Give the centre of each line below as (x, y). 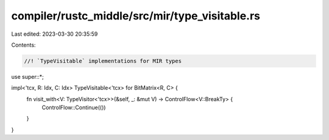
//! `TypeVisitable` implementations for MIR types (103, 61)
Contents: (23, 45)
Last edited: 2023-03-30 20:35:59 (55, 34)
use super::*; (27, 76)
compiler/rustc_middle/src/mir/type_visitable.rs (136, 16)
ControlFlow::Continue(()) (74, 108)
